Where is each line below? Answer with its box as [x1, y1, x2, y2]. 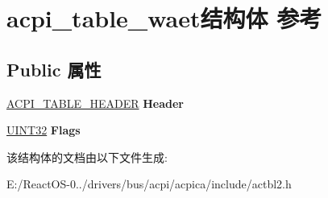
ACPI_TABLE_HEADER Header [6, 94, 184, 111]
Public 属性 [6, 56, 102, 81]
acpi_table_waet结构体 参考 [6, 2, 322, 35]
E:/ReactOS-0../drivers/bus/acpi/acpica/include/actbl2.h [6, 175, 292, 192]
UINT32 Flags [6, 122, 81, 138]
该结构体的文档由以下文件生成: [6, 148, 168, 165]
